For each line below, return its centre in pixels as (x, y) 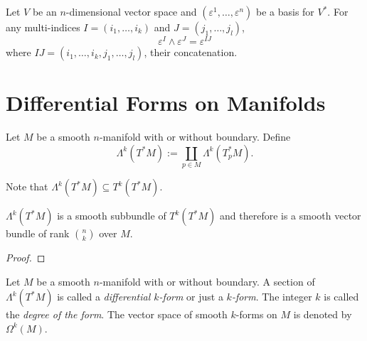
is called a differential (104, 297)
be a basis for (285, 11)
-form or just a (191, 297)
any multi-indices (43, 27)
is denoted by (323, 314)
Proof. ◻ (26, 258)
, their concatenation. (191, 52)
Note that (27, 186)
